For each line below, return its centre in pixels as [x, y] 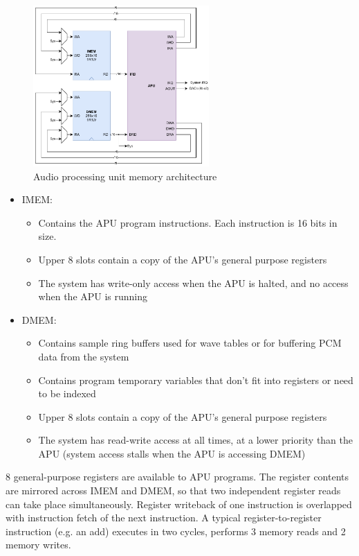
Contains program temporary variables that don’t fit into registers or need [196, 380]
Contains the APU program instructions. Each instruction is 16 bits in [188, 222]
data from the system [84, 356]
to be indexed [67, 393]
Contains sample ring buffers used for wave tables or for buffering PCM [190, 343]
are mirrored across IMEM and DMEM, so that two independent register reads [173, 490]
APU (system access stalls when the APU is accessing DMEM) [172, 453]
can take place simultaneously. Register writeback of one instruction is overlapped [179, 504]
